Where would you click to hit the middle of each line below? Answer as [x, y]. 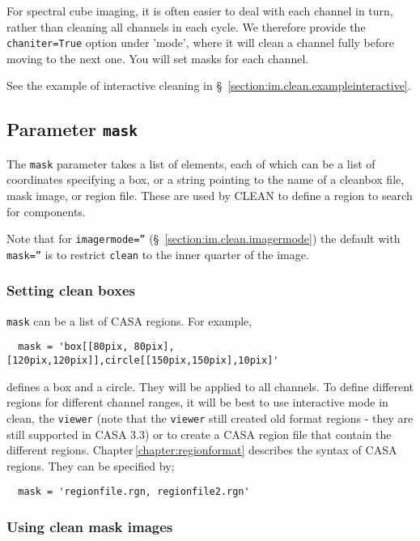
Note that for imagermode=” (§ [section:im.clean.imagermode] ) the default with [204, 239]
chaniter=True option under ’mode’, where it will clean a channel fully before [201, 43]
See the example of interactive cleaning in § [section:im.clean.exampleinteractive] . [209, 85]
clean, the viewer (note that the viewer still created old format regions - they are [210, 417]
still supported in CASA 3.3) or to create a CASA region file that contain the [199, 434]
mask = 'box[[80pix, [73, 347]
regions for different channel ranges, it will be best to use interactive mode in [197, 402]
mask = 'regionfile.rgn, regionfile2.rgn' [134, 492]
